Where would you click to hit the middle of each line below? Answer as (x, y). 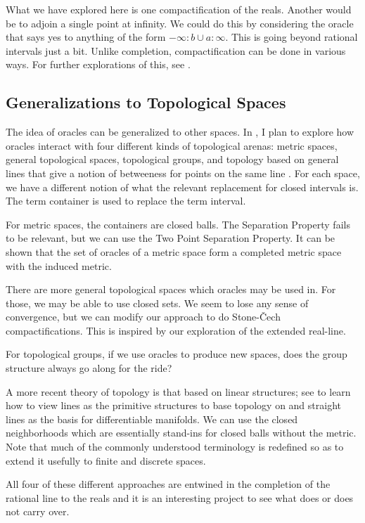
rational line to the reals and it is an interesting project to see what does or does (180, 497)
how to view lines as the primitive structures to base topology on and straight (173, 405)
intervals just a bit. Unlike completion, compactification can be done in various (176, 50)
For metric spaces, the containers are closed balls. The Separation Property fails (178, 224)
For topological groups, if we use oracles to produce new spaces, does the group (177, 354)
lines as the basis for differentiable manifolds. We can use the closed (152, 419)
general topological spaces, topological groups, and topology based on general (172, 159)
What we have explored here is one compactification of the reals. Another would (179, 9)
